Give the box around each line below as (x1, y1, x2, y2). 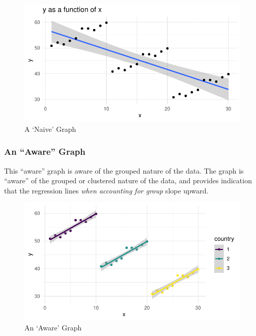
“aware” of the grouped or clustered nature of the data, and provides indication (4, 175, 252, 186)
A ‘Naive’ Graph (24, 123, 76, 134)
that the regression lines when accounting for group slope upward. (4, 185, 209, 195)
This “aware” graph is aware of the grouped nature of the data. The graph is (4, 165, 244, 176)
